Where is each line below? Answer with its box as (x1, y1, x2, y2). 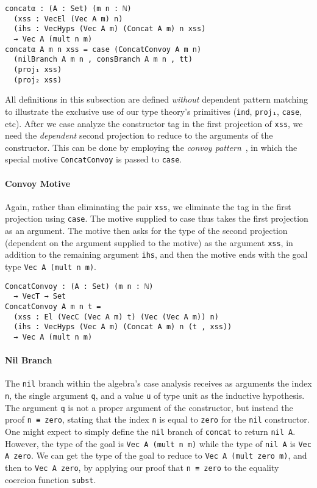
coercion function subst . (5, 473, 96, 486)
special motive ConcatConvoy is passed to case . (5, 153, 182, 166)
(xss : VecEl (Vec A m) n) (13, 14, 123, 23)
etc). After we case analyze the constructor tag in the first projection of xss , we (5, 117, 303, 129)
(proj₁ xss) (13, 65, 62, 74)
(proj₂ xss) (13, 75, 62, 84)
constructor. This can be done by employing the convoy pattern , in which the (5, 140, 297, 153)
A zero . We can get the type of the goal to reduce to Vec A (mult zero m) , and (5, 449, 307, 462)
